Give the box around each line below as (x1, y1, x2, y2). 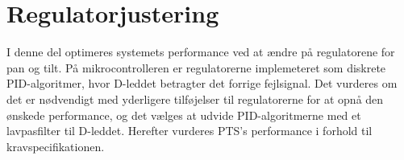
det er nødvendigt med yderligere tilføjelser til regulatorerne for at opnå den (6, 90, 384, 107)
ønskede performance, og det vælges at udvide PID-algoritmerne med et (6, 106, 361, 123)
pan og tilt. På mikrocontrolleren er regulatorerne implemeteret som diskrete (6, 59, 386, 76)
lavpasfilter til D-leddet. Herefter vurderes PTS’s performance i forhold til (6, 122, 373, 139)
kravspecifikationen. (6, 137, 105, 154)
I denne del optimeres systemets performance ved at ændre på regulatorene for (6, 43, 395, 60)
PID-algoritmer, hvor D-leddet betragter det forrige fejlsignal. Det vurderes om (6, 75, 398, 92)
